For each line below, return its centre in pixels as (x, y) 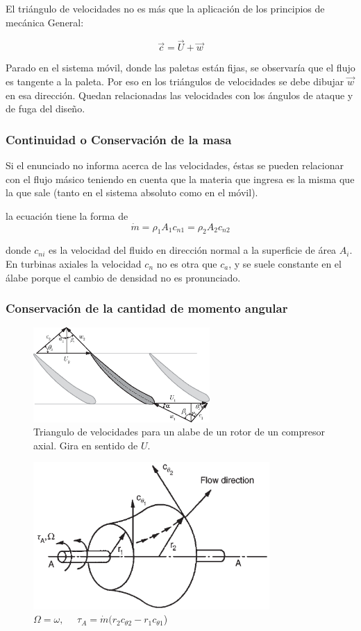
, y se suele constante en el (285, 263)
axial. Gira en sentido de (86, 445)
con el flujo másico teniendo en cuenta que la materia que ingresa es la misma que (180, 179)
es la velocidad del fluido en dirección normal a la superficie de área (193, 250)
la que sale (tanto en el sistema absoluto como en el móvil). (132, 192)
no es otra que (187, 263)
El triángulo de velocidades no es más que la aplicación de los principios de (165, 8)
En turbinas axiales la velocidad (74, 263)
